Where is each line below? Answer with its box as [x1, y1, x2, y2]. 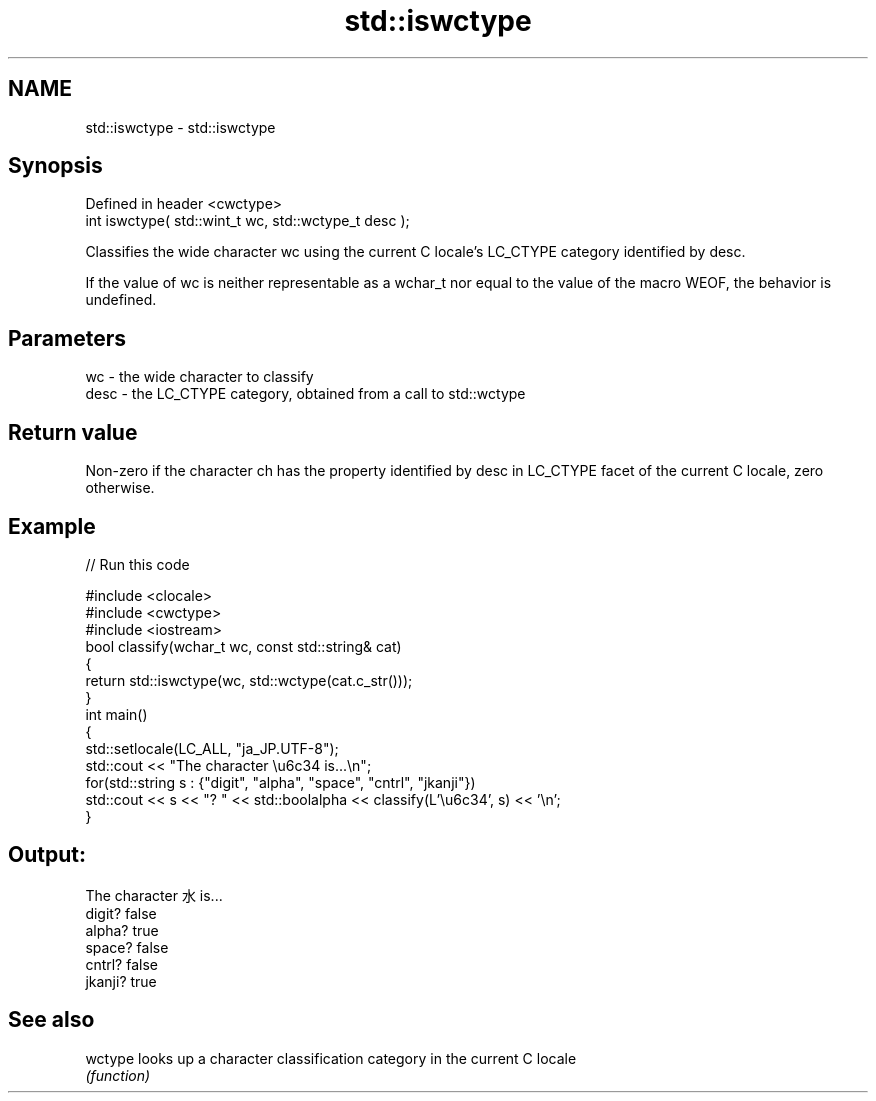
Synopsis [8, 153, 103, 179]
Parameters [8, 325, 126, 351]
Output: [8, 842, 86, 868]
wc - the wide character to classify [85, 368, 314, 386]
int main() [85, 705, 148, 723]
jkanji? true [85, 972, 157, 990]
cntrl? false [85, 955, 158, 973]
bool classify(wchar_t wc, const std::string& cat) [85, 637, 402, 655]
